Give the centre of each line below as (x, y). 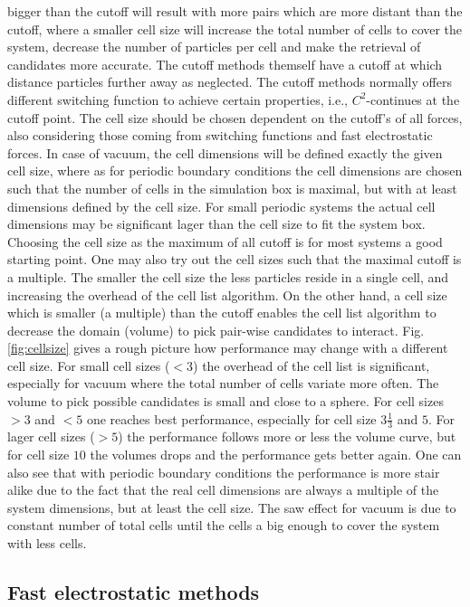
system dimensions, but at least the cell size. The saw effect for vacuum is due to (232, 507)
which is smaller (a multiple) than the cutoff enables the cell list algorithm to (222, 313)
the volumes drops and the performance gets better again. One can (276, 455)
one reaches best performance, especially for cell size (231, 418)
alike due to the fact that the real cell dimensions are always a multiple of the (223, 490)
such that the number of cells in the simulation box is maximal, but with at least (232, 188)
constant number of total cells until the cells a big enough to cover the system (224, 525)
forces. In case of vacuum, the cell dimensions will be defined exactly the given (225, 152)
